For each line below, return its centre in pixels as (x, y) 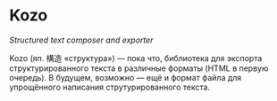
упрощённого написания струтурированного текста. (110, 87)
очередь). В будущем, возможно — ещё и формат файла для (126, 77)
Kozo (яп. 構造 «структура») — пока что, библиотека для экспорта (136, 58)
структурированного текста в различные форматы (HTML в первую (139, 68)
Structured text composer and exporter (81, 40)
